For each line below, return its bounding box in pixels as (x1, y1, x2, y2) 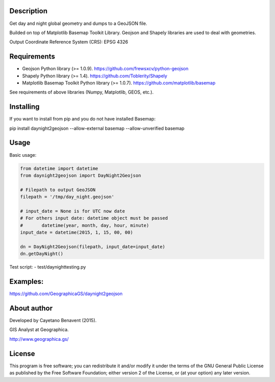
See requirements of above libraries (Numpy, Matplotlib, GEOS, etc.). (9, 89, 154, 95)
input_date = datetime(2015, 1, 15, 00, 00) (20, 229, 133, 236)
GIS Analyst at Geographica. (9, 327, 69, 333)
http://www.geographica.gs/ (9, 336, 69, 342)
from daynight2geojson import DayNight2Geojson (20, 172, 141, 178)
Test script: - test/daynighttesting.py (9, 264, 86, 270)
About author (9, 304, 53, 312)
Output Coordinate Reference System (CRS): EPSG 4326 (9, 39, 128, 45)
